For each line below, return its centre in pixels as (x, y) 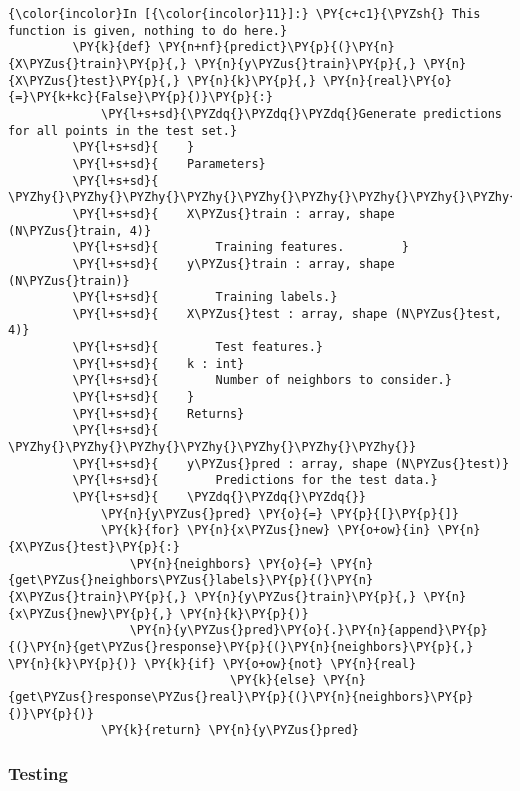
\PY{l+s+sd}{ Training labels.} (205, 297)
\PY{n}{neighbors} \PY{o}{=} (226, 563)
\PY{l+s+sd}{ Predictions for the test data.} (255, 480)
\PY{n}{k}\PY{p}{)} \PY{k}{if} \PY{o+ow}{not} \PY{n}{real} (212, 663)
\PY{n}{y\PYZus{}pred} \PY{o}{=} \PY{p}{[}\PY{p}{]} (280, 513)
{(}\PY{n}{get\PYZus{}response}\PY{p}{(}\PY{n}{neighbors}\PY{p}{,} (241, 646)
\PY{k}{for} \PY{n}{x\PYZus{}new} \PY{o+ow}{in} (266, 530)
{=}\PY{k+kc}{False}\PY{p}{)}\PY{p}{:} (140, 97)
